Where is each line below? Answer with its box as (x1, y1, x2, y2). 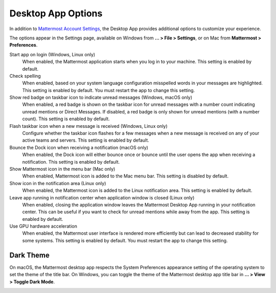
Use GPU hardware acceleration (9, 223, 78, 230)
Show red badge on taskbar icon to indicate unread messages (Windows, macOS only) (9, 95, 193, 101)
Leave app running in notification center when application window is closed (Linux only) (9, 194, 195, 200)
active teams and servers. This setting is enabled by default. (22, 137, 149, 143)
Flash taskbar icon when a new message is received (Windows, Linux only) (9, 123, 168, 129)
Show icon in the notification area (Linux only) (9, 180, 106, 186)
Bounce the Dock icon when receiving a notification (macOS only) (9, 144, 148, 150)
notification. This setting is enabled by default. (22, 159, 120, 165)
